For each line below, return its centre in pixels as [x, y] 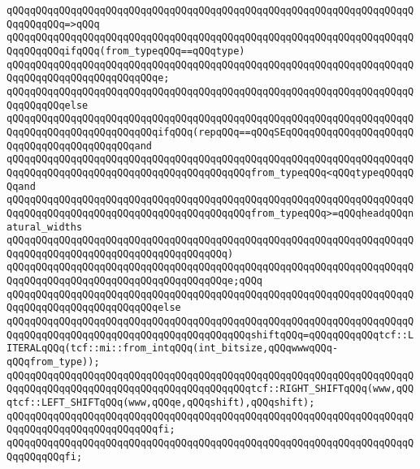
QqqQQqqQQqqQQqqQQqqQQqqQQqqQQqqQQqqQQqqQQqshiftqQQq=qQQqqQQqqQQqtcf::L [210, 335]
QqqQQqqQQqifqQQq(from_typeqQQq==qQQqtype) [126, 51]
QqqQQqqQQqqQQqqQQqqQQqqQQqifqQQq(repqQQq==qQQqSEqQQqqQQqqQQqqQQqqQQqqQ [210, 132]
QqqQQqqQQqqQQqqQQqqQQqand [79, 146]
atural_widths [45, 227]
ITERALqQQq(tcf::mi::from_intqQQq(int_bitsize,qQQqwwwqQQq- [173, 349]
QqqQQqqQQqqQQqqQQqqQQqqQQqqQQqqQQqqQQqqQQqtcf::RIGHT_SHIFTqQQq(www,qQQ [210, 389]
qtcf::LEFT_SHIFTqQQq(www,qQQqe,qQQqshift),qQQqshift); [161, 403]
